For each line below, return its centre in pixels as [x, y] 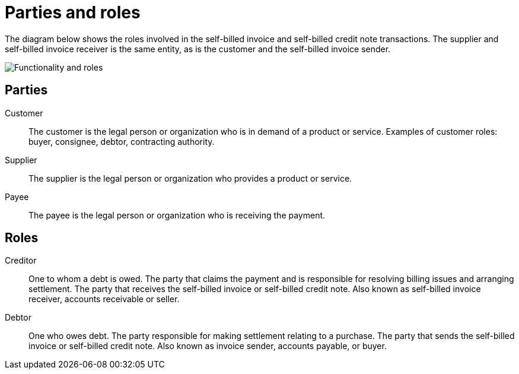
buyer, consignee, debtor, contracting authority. [122, 141]
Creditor [21, 261]
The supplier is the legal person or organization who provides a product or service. [190, 178]
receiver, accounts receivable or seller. [104, 299]
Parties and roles [73, 12]
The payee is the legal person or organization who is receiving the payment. [177, 215]
